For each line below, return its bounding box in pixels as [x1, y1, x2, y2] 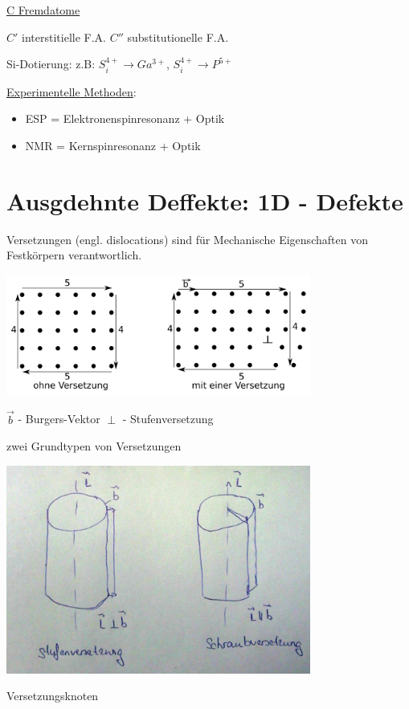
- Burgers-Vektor [18, 410, 100, 427]
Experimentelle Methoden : [6, 83, 137, 100]
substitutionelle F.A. [127, 28, 229, 45]
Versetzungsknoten [6, 687, 99, 704]
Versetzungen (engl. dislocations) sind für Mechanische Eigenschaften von [6, 230, 368, 247]
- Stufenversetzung [122, 410, 214, 427]
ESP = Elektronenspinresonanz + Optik [25, 110, 225, 127]
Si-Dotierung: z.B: [6, 55, 96, 72]
